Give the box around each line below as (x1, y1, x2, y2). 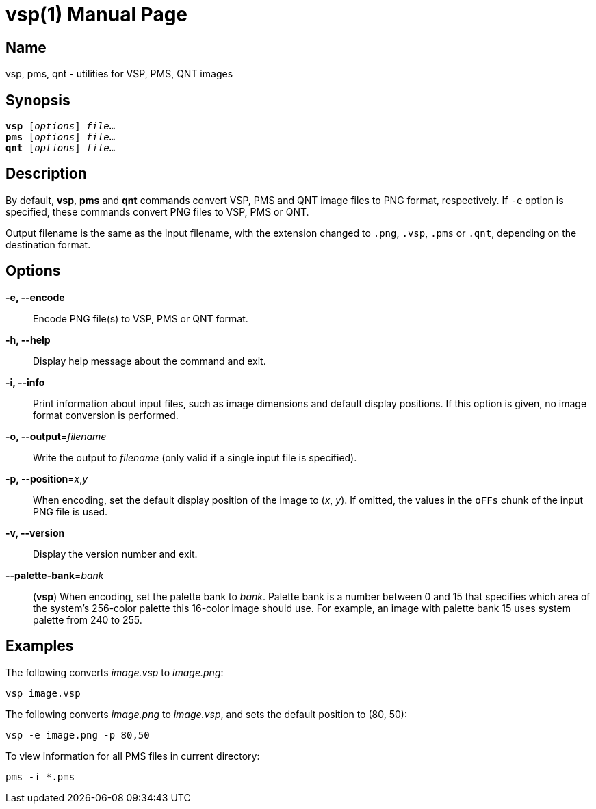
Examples (5, 637, 74, 655)
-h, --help (5, 333, 51, 346)
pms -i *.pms (5, 771, 75, 782)
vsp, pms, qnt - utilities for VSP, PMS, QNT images (5, 68, 233, 80)
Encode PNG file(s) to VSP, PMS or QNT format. (33, 312, 248, 324)
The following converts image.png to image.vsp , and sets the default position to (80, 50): (5, 708, 407, 720)
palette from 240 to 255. (33, 613, 142, 626)
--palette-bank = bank (5, 569, 104, 581)
